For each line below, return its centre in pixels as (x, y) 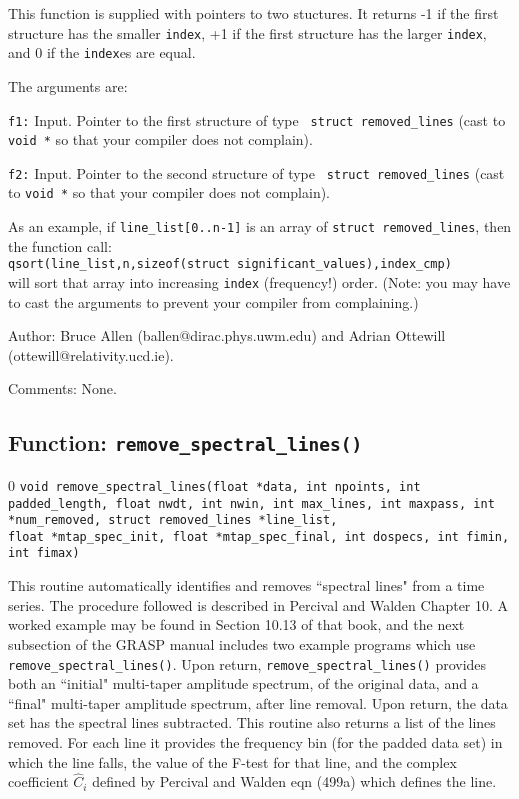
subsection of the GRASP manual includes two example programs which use (242, 643)
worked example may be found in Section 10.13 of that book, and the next (236, 624)
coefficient (38, 781)
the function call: (60, 245)
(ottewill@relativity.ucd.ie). (91, 354)
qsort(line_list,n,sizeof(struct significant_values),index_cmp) (230, 264)
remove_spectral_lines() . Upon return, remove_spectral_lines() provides (247, 663)
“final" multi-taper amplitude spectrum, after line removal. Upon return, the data (258, 702)
